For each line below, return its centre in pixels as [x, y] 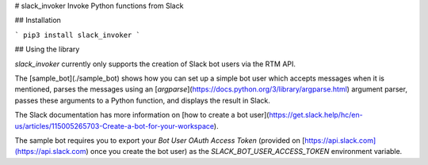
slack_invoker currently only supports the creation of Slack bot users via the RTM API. [155, 64]
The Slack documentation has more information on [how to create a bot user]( [142, 115]
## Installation [38, 21]
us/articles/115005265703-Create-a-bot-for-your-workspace [114, 126]
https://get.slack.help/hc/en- [316, 115]
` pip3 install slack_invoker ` [77, 35]
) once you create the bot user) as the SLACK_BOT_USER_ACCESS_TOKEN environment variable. [244, 152]
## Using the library [47, 49]
